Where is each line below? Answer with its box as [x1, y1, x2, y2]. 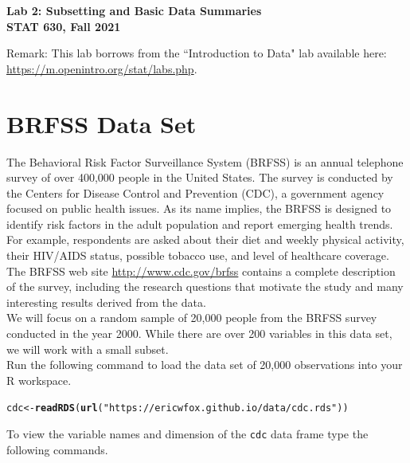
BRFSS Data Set [6, 107, 197, 139]
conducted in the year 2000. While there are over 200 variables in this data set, [6, 325, 392, 342]
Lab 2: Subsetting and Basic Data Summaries [6, 2, 262, 18]
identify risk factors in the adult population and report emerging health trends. [6, 215, 393, 232]
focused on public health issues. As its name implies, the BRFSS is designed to [6, 200, 392, 217]
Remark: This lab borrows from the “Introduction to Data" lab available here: [6, 45, 387, 61]
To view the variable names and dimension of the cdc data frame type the [6, 426, 369, 442]
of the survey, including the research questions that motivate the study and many [6, 278, 404, 295]
